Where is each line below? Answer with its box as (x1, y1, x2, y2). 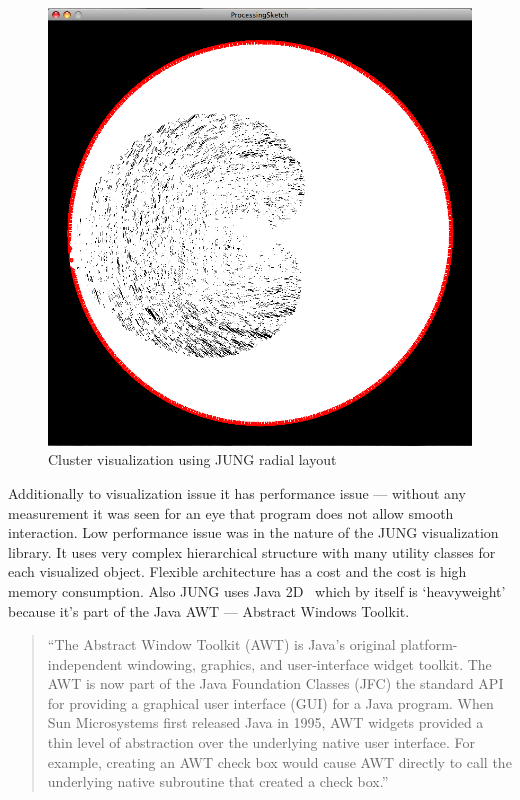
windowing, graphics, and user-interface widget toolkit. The (127, 653, 492, 674)
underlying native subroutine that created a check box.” (47, 771, 389, 792)
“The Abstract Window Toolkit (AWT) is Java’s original (47, 634, 396, 655)
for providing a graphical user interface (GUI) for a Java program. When (47, 692, 494, 713)
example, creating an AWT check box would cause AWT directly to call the (47, 751, 512, 772)
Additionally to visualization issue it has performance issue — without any (8, 482, 466, 503)
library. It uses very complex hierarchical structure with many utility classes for (8, 541, 496, 562)
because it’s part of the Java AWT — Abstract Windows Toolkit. (8, 600, 410, 621)
